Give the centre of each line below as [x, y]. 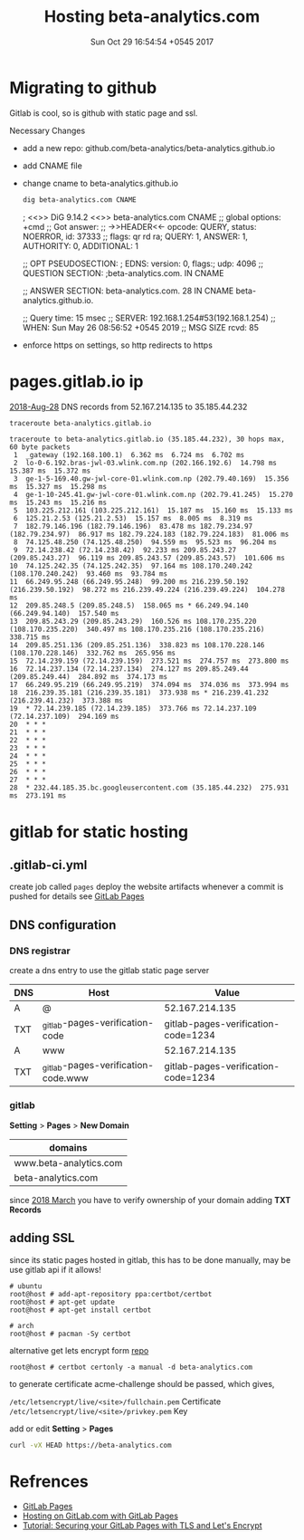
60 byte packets [40, 447]
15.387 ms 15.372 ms [50, 471]
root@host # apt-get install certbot [81, 1310]
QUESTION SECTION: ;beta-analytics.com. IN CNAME [123, 273]
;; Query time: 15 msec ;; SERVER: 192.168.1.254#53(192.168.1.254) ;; [149, 318]
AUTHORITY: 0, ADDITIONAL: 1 [80, 245]
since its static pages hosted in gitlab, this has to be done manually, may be [150, 1259]
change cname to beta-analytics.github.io [100, 183]
